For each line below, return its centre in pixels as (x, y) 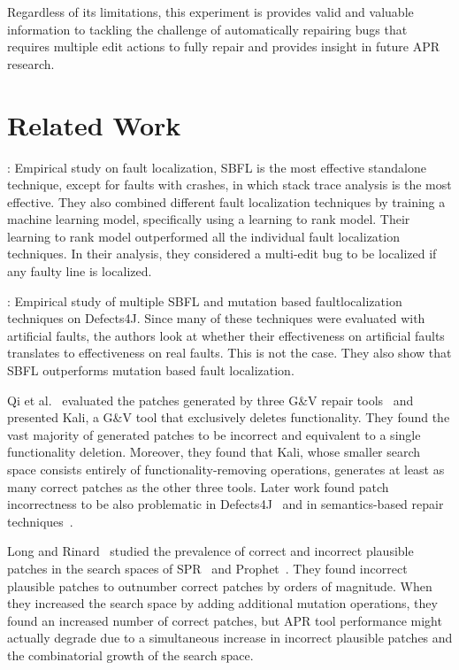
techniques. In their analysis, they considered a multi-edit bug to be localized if (222, 254)
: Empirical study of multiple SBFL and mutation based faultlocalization (205, 300)
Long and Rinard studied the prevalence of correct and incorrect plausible (210, 551)
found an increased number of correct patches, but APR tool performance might (225, 620)
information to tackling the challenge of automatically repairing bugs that (207, 29)
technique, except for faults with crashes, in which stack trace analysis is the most (229, 185)
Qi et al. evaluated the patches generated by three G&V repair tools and (210, 400)
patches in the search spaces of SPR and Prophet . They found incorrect (207, 568)
